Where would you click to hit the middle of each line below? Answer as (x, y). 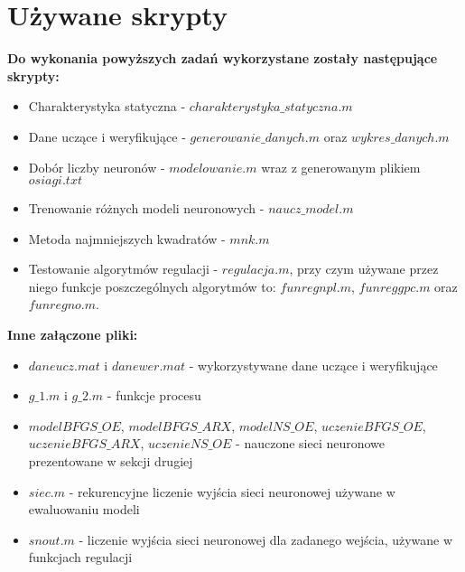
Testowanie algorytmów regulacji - (123, 269)
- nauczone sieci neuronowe (311, 443)
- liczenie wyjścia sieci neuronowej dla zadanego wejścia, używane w (266, 539)
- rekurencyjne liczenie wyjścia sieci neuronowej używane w (232, 491)
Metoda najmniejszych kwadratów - (127, 238)
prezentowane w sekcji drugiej (111, 461)
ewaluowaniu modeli (84, 509)
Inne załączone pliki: (73, 335)
